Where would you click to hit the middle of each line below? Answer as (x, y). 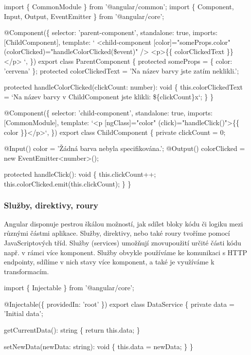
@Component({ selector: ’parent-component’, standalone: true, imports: (111, 32)
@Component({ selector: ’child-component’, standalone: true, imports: (108, 113)
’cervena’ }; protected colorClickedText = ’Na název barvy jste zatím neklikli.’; (121, 70)
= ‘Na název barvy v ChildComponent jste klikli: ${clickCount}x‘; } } (109, 96)
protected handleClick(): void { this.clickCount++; (80, 174)
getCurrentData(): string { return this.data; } (72, 330)
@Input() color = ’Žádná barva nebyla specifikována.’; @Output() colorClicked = (125, 148)
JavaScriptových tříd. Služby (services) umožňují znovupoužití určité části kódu (123, 242)
